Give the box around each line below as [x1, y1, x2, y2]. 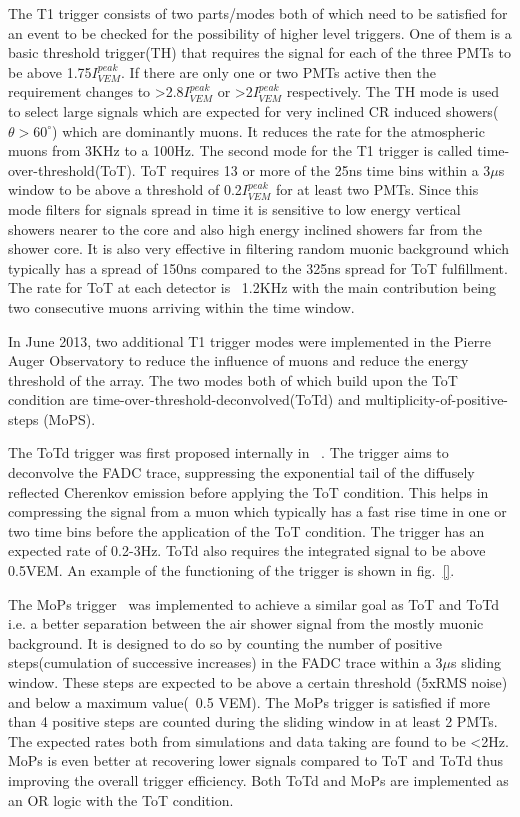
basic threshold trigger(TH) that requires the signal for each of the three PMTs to [8, 42, 511, 63]
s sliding [451, 652, 501, 673]
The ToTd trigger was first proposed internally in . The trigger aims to [8, 442, 449, 463]
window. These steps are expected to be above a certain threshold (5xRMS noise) [8, 672, 508, 692]
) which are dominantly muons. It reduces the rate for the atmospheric [52, 120, 485, 141]
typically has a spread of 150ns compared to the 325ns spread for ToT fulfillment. [8, 257, 508, 278]
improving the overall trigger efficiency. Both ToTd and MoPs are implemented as [8, 769, 509, 790]
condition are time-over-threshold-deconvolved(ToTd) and [8, 389, 361, 410]
